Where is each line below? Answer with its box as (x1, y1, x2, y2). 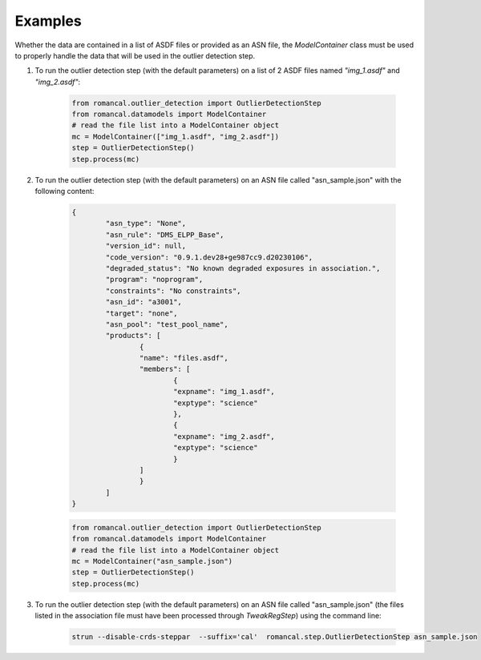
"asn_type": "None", (105, 219, 187, 228)
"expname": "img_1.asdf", (172, 387, 276, 396)
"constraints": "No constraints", (105, 286, 241, 296)
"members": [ (139, 364, 191, 374)
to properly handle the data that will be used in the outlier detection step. (14, 50, 256, 60)
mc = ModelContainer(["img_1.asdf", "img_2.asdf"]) (71, 132, 280, 141)
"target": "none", (105, 308, 178, 318)
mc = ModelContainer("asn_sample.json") (71, 557, 232, 565)
